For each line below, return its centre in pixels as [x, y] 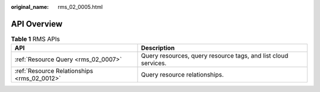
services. [154, 64]
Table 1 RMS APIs [36, 39]
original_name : [30, 7]
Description [158, 48]
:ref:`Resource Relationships [54, 71]
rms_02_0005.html [80, 7]
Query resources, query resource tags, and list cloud [215, 56]
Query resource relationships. [182, 75]
